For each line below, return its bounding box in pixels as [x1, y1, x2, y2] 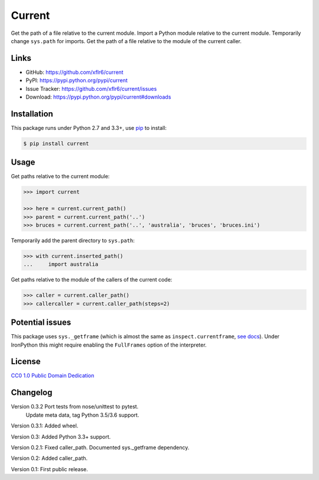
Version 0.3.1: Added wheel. [11, 422, 79, 429]
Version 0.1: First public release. [11, 465, 89, 472]
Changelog [11, 387, 53, 398]
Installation [11, 109, 53, 119]
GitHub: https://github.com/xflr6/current [25, 68, 123, 76]
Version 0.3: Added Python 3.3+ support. [11, 433, 111, 440]
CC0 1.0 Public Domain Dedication [11, 372, 95, 379]
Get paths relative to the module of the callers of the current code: [11, 276, 172, 283]
